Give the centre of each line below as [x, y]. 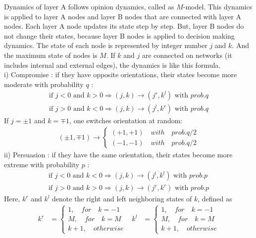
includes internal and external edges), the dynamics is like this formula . [112, 65]
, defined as [215, 199]
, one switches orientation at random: [126, 120]
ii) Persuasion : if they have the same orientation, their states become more [118, 155]
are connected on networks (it [187, 55]
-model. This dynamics [218, 6]
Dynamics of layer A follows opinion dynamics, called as [89, 6]
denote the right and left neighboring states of [122, 199]
